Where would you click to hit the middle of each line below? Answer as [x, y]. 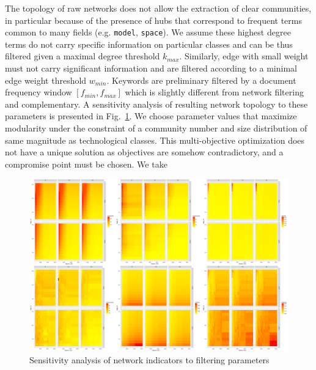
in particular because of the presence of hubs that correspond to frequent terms [153, 20]
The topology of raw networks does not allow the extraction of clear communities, [158, 8]
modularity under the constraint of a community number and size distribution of [156, 128]
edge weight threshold [46, 80]
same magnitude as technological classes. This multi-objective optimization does [155, 140]
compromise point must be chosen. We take [86, 164]
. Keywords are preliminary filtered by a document [201, 80]
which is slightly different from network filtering [214, 92]
